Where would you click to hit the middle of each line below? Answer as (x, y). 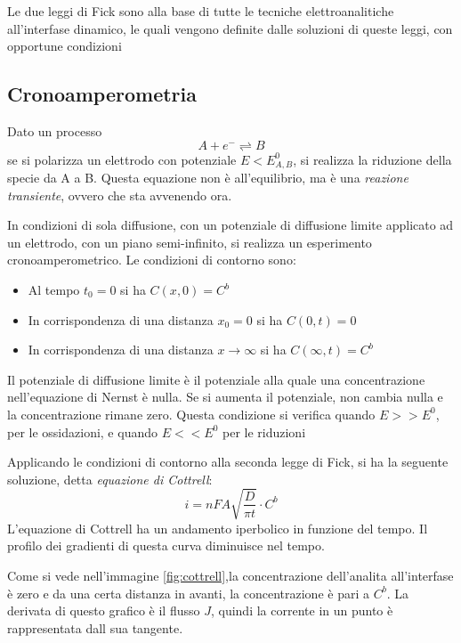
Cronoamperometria (102, 94)
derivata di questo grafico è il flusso (104, 610)
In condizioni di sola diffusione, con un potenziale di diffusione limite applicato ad (230, 225)
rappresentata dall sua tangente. (95, 627)
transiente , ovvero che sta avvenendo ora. (120, 195)
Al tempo (54, 289)
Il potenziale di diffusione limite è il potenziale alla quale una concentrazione (216, 379)
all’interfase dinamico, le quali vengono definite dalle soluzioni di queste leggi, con (230, 28)
